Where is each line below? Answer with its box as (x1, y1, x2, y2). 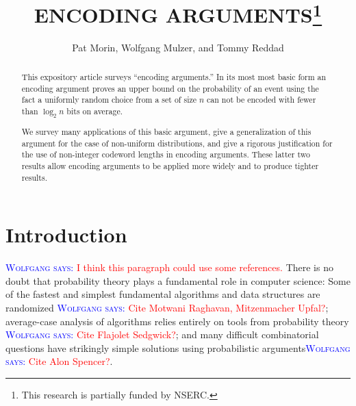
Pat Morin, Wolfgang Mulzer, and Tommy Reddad (72, 40, 284, 55)
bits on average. (66, 105, 123, 116)
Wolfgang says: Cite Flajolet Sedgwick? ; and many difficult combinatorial (5, 327, 319, 342)
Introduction (5, 220, 127, 249)
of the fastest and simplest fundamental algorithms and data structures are (5, 287, 320, 301)
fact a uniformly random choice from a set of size (21, 94, 196, 105)
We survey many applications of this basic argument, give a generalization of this (21, 126, 311, 138)
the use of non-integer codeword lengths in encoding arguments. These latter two (21, 149, 310, 160)
